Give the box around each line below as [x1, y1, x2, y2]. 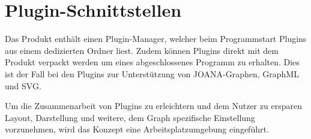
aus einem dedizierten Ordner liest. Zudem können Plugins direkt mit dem [5, 44, 279, 56]
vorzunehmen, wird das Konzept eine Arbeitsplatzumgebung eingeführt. [5, 123, 269, 135]
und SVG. [5, 79, 41, 92]
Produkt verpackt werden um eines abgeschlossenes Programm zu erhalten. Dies [5, 56, 300, 68]
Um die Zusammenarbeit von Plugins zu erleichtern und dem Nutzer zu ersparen [5, 99, 302, 112]
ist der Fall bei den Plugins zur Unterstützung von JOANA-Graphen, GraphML [5, 67, 299, 80]
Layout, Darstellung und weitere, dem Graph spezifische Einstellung [5, 111, 255, 123]
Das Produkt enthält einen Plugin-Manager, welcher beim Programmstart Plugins [5, 32, 307, 45]
